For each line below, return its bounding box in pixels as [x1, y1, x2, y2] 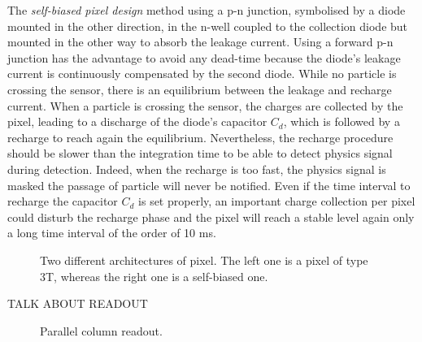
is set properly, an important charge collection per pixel [138, 193, 415, 210]
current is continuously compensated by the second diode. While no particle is [7, 65, 397, 82]
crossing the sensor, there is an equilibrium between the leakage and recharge [7, 80, 392, 97]
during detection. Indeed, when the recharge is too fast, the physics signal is [7, 160, 386, 177]
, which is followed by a [283, 113, 400, 130]
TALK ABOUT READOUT [7, 295, 148, 312]
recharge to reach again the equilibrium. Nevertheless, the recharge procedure [7, 128, 394, 145]
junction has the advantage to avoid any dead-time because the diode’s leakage [7, 49, 401, 66]
